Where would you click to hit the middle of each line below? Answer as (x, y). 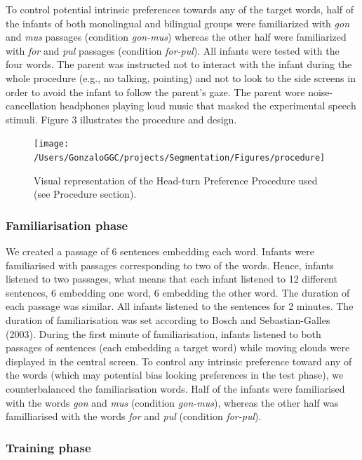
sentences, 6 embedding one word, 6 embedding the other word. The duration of (178, 292)
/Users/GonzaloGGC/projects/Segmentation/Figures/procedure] (180, 158)
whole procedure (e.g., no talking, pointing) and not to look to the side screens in (181, 77)
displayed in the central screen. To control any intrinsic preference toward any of (179, 361)
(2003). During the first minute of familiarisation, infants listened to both (163, 333)
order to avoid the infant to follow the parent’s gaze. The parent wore (155, 92)
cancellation (31, 106)
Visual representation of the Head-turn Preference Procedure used (176, 180)
